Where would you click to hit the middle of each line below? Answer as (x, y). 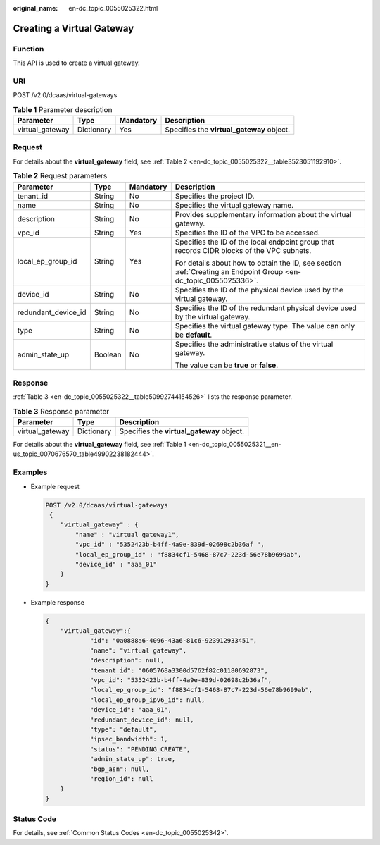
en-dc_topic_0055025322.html (113, 8)
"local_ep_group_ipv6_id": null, (147, 700)
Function (28, 49)
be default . (194, 335)
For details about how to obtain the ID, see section (258, 263)
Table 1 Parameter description (63, 109)
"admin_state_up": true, (133, 759)
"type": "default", (123, 729)
